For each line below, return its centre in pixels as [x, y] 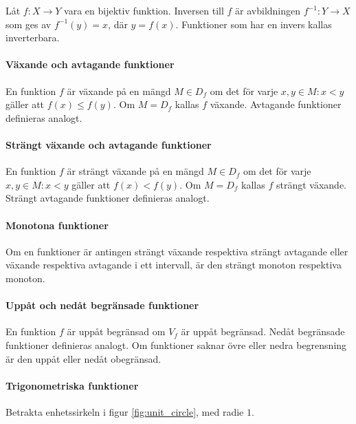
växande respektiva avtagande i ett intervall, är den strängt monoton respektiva [174, 265]
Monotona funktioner [57, 225]
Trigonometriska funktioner [72, 385]
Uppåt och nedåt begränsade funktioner [102, 305]
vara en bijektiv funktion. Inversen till [144, 10]
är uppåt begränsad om [116, 331]
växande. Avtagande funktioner [276, 104]
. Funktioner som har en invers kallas [254, 24]
